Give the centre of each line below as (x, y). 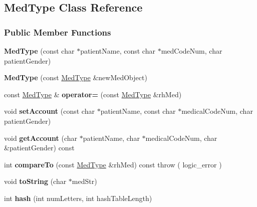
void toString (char (35, 181)
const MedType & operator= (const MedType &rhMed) (93, 94)
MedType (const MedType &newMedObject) (76, 77)
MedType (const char (39, 51)
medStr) (84, 181)
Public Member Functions (58, 32)
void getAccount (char (41, 138)
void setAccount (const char (49, 111)
